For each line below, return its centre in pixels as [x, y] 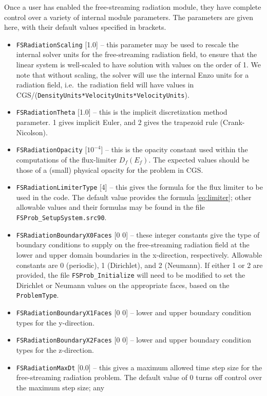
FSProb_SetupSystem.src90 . [61, 217]
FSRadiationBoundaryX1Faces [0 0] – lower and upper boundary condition [134, 312]
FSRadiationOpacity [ [52, 149]
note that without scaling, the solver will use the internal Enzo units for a [132, 74]
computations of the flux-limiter [66, 159]
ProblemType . [37, 295]
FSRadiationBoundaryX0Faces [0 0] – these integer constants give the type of [138, 234]
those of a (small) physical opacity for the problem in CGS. [110, 169]
